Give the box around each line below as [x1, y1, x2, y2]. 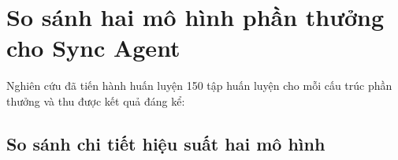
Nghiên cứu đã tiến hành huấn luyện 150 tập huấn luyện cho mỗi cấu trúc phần [6, 77, 392, 94]
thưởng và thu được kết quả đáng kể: [6, 92, 185, 109]
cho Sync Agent [6, 32, 180, 64]
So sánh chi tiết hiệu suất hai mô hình [6, 131, 325, 155]
